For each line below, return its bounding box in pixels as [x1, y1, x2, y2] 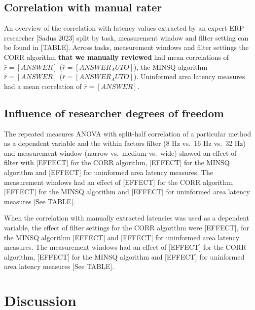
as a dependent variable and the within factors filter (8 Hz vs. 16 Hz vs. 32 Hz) [4, 138, 246, 148]
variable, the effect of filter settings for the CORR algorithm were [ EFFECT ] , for [4, 222, 250, 232]
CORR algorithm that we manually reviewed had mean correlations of [4, 51, 229, 62]
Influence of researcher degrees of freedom [4, 105, 224, 120]
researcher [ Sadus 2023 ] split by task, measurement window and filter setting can [4, 32, 249, 43]
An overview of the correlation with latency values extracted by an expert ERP [4, 23, 244, 33]
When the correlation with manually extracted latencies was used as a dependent [4, 213, 250, 223]
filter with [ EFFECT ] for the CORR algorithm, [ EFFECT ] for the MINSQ [4, 157, 230, 168]
